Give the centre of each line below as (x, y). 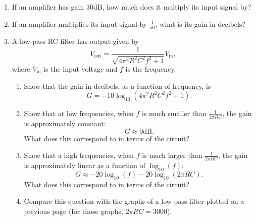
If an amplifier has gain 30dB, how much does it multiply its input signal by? (132, 7)
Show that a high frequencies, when (79, 155)
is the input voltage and (81, 68)
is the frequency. (151, 68)
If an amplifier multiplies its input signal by (80, 23)
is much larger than (172, 155)
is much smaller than (174, 113)
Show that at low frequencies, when (79, 113)
